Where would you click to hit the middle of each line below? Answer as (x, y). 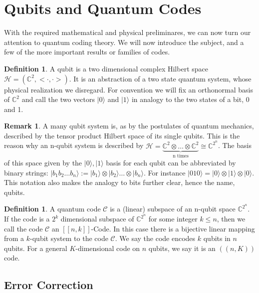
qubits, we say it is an (182, 248)
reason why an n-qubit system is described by (74, 145)
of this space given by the (43, 162)
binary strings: (26, 172)
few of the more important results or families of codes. (87, 52)
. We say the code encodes (155, 238)
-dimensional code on (108, 248)
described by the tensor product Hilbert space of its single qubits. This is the (122, 135)
